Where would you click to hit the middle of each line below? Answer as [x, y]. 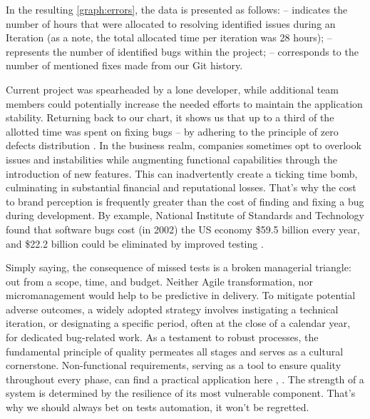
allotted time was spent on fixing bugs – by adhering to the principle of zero [172, 131]
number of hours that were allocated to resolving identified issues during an [171, 23]
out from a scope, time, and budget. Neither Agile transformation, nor [159, 281]
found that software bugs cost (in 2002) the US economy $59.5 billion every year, [183, 229]
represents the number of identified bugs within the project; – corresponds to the [182, 51]
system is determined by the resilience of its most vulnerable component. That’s [181, 393]
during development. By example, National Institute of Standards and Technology [185, 215]
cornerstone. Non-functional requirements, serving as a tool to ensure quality [174, 365]
